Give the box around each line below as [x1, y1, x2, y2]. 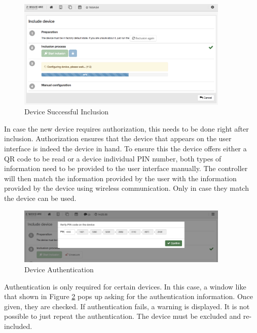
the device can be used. [4, 192, 77, 203]
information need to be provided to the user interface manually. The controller [4, 163, 248, 174]
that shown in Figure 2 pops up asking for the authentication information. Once [4, 291, 253, 302]
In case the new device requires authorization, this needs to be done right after [4, 123, 249, 134]
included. [4, 320, 32, 331]
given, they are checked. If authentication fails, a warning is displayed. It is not [4, 301, 250, 311]
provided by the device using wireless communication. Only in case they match [4, 183, 249, 193]
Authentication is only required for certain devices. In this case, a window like [4, 281, 246, 292]
